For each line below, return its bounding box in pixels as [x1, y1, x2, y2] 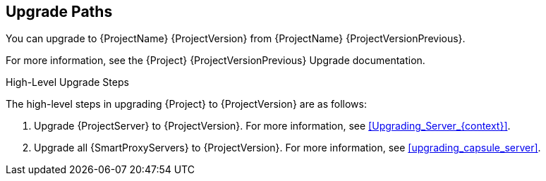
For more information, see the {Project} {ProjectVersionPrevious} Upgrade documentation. [6, 54, 425, 67]
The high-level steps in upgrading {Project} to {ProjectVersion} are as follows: [6, 98, 367, 111]
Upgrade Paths [6, 3, 113, 20]
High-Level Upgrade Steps [6, 76, 129, 89]
